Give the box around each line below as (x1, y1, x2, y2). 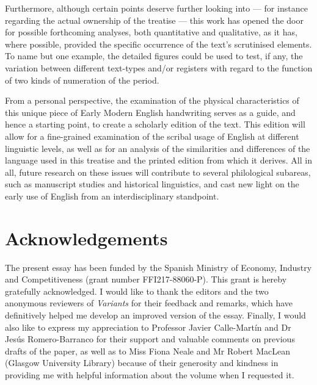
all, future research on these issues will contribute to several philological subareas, (5, 165, 311, 178)
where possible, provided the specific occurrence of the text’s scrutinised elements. (5, 37, 312, 50)
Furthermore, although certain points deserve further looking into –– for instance (5, 2, 308, 14)
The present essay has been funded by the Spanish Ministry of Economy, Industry (5, 261, 312, 273)
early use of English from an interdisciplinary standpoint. (5, 189, 219, 202)
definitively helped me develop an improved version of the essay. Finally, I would (5, 309, 306, 321)
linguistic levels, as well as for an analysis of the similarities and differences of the (5, 142, 310, 154)
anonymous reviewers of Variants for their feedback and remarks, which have (5, 297, 293, 309)
